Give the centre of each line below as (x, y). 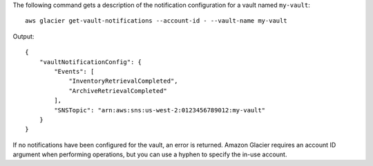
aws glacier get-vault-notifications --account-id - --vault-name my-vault (156, 21)
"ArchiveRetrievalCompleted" (118, 91)
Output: (23, 36)
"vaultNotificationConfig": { (90, 62)
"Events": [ (74, 71)
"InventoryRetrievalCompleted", (124, 81)
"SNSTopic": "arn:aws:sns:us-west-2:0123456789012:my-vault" (160, 110)
